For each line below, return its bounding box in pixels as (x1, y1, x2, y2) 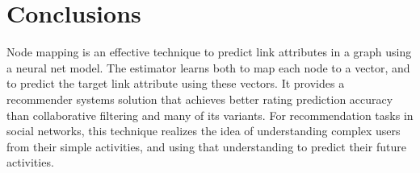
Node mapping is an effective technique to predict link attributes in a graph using (6, 43, 412, 60)
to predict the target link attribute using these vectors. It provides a (6, 75, 345, 92)
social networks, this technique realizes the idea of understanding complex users (6, 122, 401, 139)
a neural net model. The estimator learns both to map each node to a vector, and (6, 59, 410, 76)
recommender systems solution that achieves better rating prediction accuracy (6, 90, 393, 107)
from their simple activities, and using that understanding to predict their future (6, 138, 406, 154)
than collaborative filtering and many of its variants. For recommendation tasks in (6, 106, 414, 123)
